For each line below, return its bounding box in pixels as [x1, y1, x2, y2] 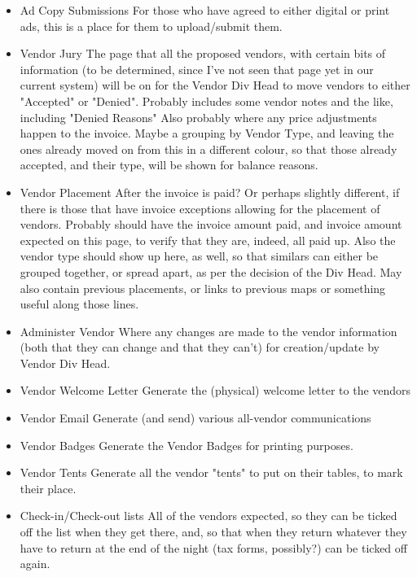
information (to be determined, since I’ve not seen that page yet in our [20, 60, 374, 77]
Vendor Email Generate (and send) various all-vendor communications [20, 409, 371, 426]
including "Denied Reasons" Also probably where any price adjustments [20, 108, 377, 125]
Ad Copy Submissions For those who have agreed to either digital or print [20, 2, 390, 18]
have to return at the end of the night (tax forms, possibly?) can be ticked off [20, 539, 407, 556]
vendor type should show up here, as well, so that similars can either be [20, 247, 379, 264]
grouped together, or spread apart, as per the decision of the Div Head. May [20, 263, 402, 280]
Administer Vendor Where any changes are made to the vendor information [20, 322, 397, 339]
